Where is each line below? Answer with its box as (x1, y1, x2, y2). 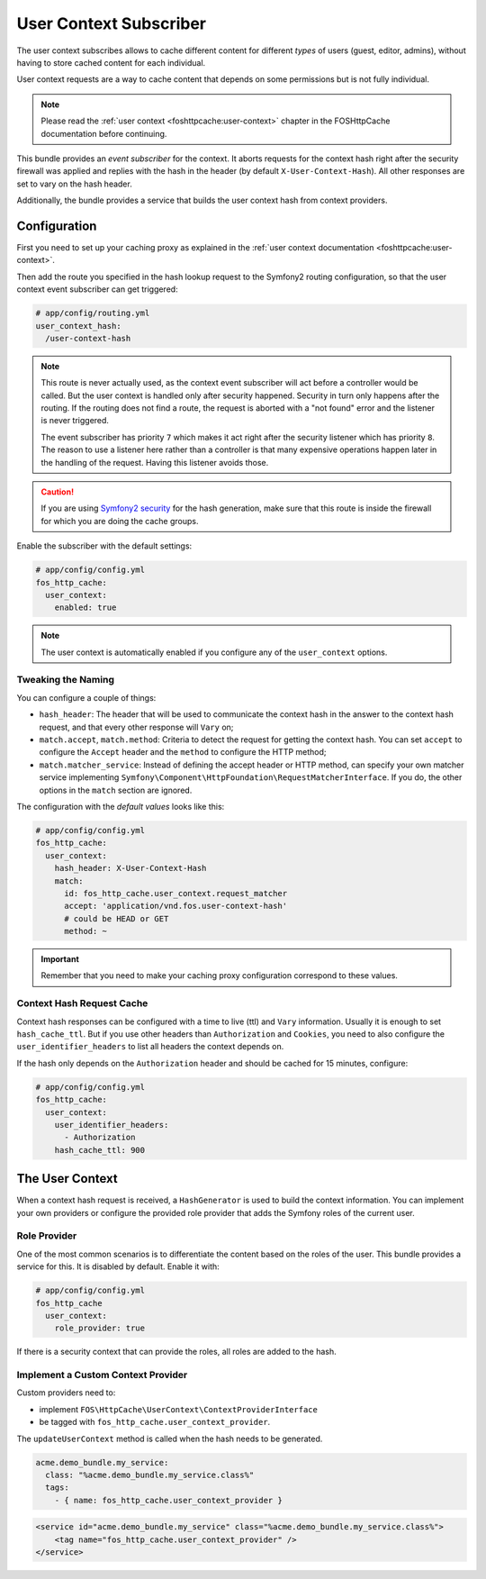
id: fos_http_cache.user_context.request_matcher (64, 888, 288, 898)
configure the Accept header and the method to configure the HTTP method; (39, 747, 328, 758)
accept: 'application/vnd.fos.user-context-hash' (64, 901, 288, 912)
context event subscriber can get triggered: (16, 284, 179, 295)
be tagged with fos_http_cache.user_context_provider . (39, 1417, 271, 1428)
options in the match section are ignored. (39, 785, 193, 795)
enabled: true (54, 603, 117, 613)
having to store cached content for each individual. (16, 57, 206, 68)
